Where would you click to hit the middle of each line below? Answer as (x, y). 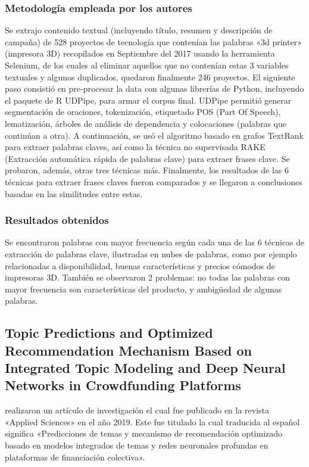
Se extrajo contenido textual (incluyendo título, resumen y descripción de (139, 30)
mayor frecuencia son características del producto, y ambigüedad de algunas (143, 289)
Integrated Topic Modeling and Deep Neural (145, 368)
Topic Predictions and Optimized (109, 333)
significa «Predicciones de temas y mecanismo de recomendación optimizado (144, 433)
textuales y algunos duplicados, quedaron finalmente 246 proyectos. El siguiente (150, 77)
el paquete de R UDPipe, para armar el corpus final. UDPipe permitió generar (148, 100)
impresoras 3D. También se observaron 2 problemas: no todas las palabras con (147, 277)
